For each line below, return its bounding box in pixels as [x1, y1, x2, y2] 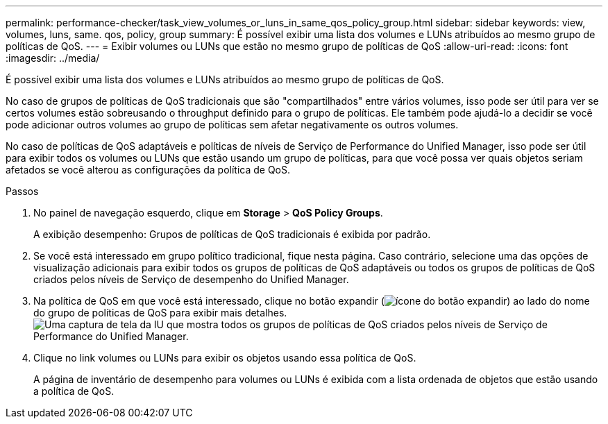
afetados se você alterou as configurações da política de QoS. [6, 164, 290, 176]
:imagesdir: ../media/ [6, 52, 100, 64]
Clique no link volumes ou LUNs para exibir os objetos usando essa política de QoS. [33, 352, 416, 364]
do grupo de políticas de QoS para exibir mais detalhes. [33, 307, 287, 319]
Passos [6, 185, 39, 197]
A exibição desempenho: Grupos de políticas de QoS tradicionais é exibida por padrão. [33, 228, 431, 240]
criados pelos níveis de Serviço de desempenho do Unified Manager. [33, 273, 349, 285]
